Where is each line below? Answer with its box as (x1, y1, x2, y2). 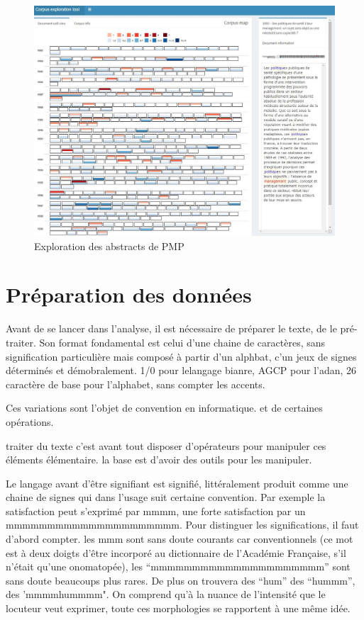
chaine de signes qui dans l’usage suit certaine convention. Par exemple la (6, 490, 326, 505)
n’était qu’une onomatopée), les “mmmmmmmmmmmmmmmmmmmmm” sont (6, 559, 351, 574)
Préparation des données (6, 280, 252, 309)
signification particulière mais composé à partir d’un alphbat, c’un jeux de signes (6, 349, 357, 363)
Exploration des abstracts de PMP (34, 238, 184, 253)
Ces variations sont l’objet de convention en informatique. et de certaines (6, 400, 323, 415)
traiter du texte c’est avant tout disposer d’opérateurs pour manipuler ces (6, 438, 326, 453)
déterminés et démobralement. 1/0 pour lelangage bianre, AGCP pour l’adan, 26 (6, 363, 357, 378)
